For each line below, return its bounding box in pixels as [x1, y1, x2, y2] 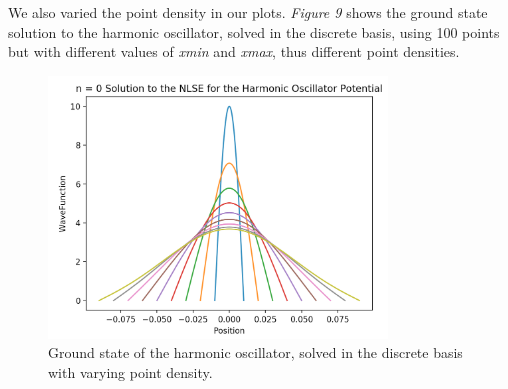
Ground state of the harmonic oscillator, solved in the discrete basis [48, 342, 463, 363]
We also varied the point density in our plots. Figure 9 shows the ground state [8, 2, 488, 22]
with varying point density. [48, 361, 213, 382]
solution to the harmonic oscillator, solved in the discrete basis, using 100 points [8, 21, 500, 42]
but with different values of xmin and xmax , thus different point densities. [8, 41, 460, 62]
